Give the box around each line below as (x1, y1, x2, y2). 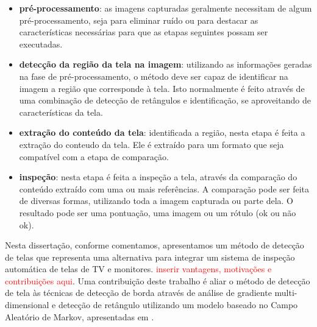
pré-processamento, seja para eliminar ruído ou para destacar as (19, 13, 258, 26)
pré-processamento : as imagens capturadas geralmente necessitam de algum (19, 2, 312, 14)
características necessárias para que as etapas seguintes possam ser (19, 26, 268, 38)
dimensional (5, 298, 49, 311)
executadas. (19, 37, 63, 50)
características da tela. (19, 105, 103, 118)
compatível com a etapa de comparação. (19, 150, 169, 163)
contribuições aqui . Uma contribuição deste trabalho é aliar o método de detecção (5, 274, 310, 287)
